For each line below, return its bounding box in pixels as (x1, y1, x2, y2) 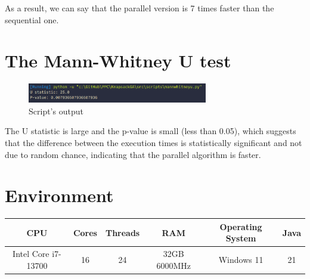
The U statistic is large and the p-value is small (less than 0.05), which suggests (5, 125, 296, 137)
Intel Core (13, 247, 49, 260)
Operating (219, 220, 262, 232)
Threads (105, 226, 140, 238)
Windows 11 (218, 253, 263, 266)
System (225, 232, 256, 244)
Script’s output (29, 104, 83, 117)
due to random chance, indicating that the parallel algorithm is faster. (5, 148, 261, 160)
